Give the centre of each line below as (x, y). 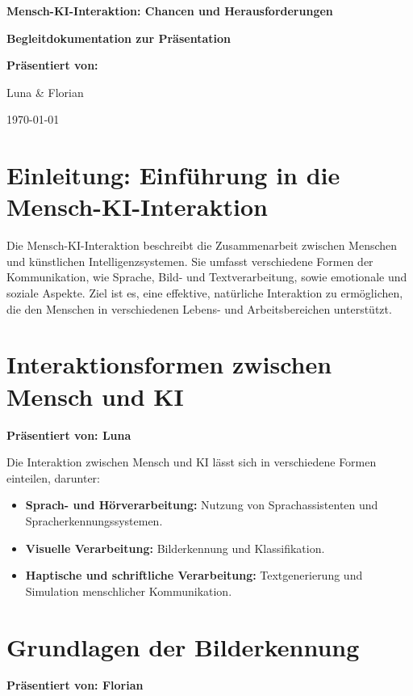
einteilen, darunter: (53, 477)
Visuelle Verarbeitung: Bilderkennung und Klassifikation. (175, 548)
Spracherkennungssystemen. (94, 520)
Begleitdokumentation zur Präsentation (119, 38)
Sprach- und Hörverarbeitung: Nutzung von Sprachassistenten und (202, 505)
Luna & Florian (45, 92)
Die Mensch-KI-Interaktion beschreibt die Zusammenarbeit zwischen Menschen (202, 245)
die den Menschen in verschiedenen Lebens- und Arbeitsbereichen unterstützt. (199, 308)
